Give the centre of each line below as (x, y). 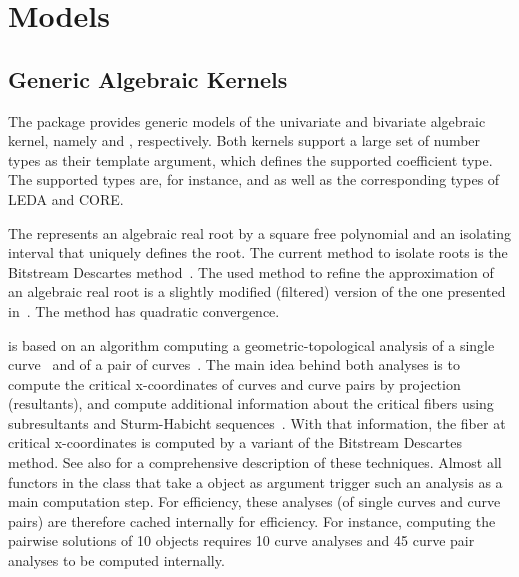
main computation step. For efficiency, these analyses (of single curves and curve (254, 501)
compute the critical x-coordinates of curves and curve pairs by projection (234, 383)
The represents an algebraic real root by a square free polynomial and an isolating (260, 232)
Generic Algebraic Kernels (148, 78)
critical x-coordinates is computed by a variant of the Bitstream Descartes (235, 442)
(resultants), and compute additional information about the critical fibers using (251, 403)
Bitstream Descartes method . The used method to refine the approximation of (251, 271)
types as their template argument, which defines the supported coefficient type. (250, 159)
